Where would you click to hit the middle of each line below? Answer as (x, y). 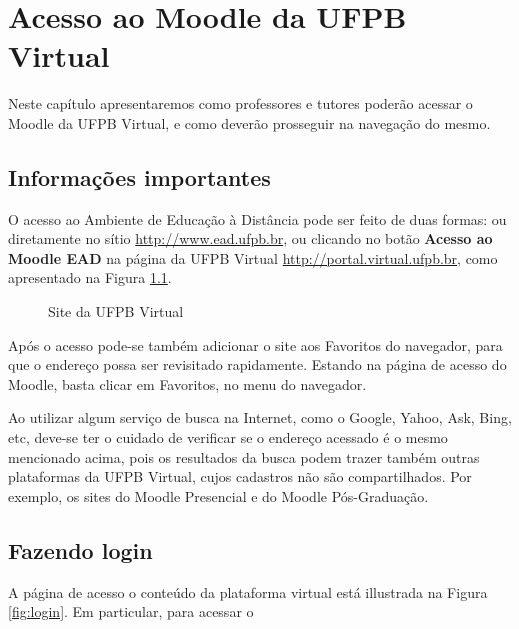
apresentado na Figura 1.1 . (90, 277)
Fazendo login (80, 549)
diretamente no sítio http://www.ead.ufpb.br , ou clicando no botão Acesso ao (250, 238)
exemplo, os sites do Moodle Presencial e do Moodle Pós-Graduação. (218, 495)
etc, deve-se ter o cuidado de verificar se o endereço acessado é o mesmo (228, 437)
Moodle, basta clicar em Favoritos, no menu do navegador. (187, 383)
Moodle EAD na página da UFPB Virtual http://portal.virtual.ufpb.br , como (253, 257)
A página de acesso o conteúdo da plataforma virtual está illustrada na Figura (248, 591)
